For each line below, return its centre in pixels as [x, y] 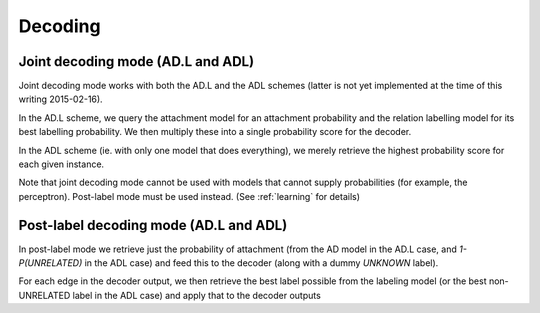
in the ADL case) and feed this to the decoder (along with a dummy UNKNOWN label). [261, 263]
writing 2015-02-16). [61, 99]
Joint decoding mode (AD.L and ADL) [136, 61]
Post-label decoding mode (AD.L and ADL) [153, 225]
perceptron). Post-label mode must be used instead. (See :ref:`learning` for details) [189, 196]
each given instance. [61, 164]
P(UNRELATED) [50, 263]
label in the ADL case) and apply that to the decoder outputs [197, 295]
